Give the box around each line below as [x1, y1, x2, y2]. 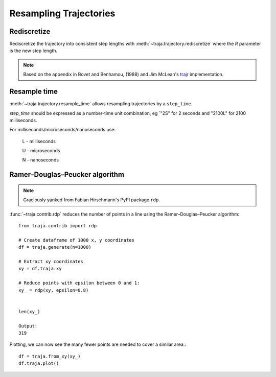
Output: [18, 323, 38, 329]
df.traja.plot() [18, 361, 59, 366]
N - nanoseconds [22, 157, 59, 163]
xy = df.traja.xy [18, 266, 62, 272]
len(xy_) [18, 309, 40, 314]
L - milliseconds [22, 138, 56, 144]
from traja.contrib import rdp [18, 223, 97, 229]
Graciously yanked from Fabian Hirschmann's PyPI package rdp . [23, 197, 160, 203]
